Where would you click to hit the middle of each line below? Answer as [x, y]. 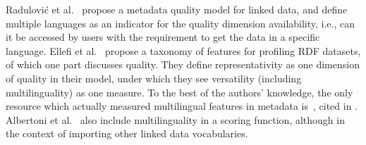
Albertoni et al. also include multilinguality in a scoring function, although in [175, 119]
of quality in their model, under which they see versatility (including [154, 78]
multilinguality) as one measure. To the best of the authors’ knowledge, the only [179, 92]
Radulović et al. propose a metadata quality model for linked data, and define [177, 9]
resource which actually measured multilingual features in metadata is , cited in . [182, 106]
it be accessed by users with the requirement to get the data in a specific [163, 37]
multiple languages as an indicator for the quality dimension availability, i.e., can [181, 23]
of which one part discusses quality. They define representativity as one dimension [183, 64]
